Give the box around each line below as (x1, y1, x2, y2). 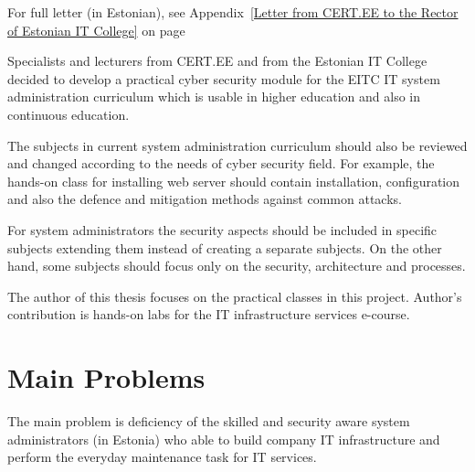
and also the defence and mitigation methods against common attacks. (7, 189, 402, 209)
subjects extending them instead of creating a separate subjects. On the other (7, 238, 442, 257)
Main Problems (7, 359, 206, 396)
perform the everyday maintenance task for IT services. (7, 447, 317, 467)
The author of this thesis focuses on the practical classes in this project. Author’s (7, 286, 462, 306)
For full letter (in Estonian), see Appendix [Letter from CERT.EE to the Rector (7, 3, 459, 21)
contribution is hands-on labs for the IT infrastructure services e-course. (7, 305, 410, 324)
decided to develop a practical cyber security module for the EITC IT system (7, 69, 440, 88)
